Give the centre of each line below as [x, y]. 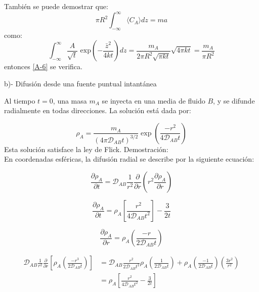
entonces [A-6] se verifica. [43, 66]
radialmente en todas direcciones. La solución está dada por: [98, 110]
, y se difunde [234, 100]
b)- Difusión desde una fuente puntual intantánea [80, 84]
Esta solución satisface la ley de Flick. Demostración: [86, 149]
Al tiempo [20, 100]
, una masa [70, 100]
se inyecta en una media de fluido [154, 100]
